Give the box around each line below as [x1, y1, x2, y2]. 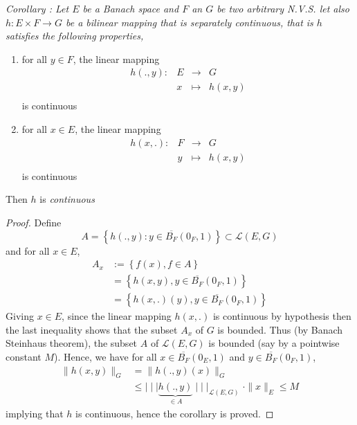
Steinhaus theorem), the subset [6, 336, 138, 350]
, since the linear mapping [62, 309, 172, 323]
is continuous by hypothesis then [212, 309, 351, 323]
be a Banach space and [82, 1, 179, 15]
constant [6, 350, 42, 363]
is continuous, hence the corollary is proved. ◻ [75, 406, 274, 420]
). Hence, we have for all [54, 350, 157, 363]
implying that [6, 406, 64, 420]
